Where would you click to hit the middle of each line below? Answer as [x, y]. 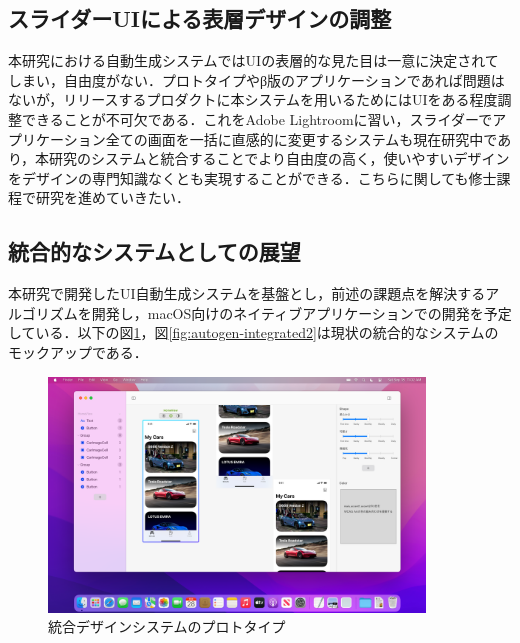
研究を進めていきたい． [112, 197]
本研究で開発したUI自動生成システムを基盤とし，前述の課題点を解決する [247, 293]
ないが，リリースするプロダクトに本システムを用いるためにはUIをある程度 [253, 99]
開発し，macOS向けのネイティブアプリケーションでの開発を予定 [301, 312]
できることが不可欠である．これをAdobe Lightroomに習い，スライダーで [257, 118]
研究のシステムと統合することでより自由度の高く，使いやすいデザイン [279, 158]
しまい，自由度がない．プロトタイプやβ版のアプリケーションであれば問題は [256, 79]
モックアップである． [78, 351]
